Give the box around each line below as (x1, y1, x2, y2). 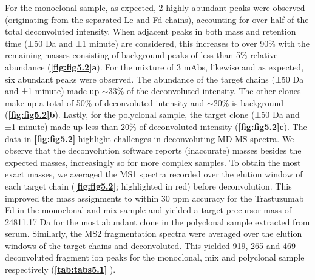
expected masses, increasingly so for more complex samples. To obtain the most (5, 155, 301, 168)
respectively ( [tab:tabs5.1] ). (5, 263, 116, 276)
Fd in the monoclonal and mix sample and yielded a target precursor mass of (5, 203, 291, 216)
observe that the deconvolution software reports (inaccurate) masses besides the (5, 144, 302, 157)
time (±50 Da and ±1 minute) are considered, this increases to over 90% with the (5, 36, 310, 49)
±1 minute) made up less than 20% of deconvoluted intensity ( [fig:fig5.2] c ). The (5, 120, 307, 132)
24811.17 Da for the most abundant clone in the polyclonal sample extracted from (5, 215, 310, 228)
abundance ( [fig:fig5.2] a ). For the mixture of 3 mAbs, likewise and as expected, (5, 60, 304, 73)
